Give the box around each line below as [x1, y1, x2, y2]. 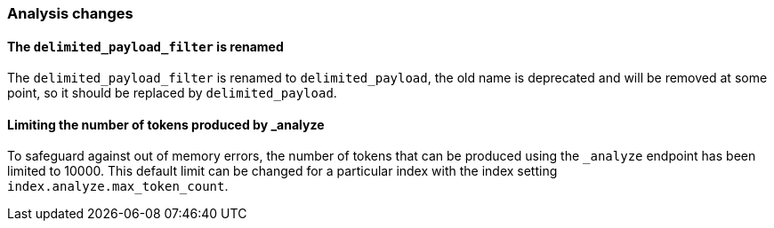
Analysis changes [7, 4, 133, 22]
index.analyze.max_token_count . [7, 178, 229, 194]
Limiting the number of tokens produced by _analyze [7, 116, 325, 132]
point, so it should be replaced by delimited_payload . [7, 85, 337, 101]
